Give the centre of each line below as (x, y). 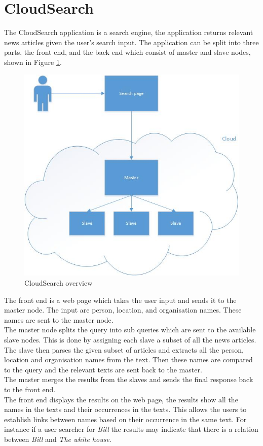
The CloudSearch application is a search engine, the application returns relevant (129, 32)
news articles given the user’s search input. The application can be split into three (131, 42)
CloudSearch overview (59, 282)
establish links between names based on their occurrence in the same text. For (125, 419)
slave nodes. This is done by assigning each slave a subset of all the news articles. (130, 339)
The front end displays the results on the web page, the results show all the (121, 399)
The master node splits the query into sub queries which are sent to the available (130, 330)
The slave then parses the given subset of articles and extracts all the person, (124, 349)
